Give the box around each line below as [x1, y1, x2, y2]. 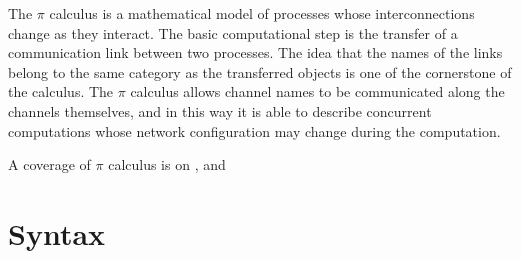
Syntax [8, 212, 106, 253]
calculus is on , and [108, 154, 226, 175]
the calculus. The [8, 81, 114, 102]
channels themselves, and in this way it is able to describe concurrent [8, 100, 432, 121]
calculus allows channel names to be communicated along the [130, 81, 505, 102]
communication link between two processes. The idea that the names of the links [8, 42, 503, 63]
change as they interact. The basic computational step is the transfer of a [8, 22, 458, 43]
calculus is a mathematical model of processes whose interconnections [49, 3, 475, 23]
